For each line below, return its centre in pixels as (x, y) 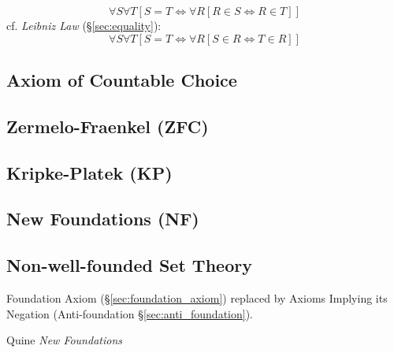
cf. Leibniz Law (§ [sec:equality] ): (84, 25)
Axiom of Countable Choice (122, 79)
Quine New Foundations (64, 340)
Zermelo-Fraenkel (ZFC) (108, 126)
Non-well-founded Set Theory (129, 265)
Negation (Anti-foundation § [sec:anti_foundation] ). (130, 313)
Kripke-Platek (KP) (89, 172)
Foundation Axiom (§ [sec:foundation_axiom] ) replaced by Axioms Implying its (197, 297)
